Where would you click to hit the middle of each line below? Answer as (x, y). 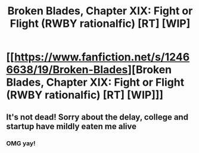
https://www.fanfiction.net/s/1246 (102, 57)
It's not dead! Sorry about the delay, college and (97, 117)
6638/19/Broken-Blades (67, 70)
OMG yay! (21, 143)
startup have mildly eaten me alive (71, 126)
